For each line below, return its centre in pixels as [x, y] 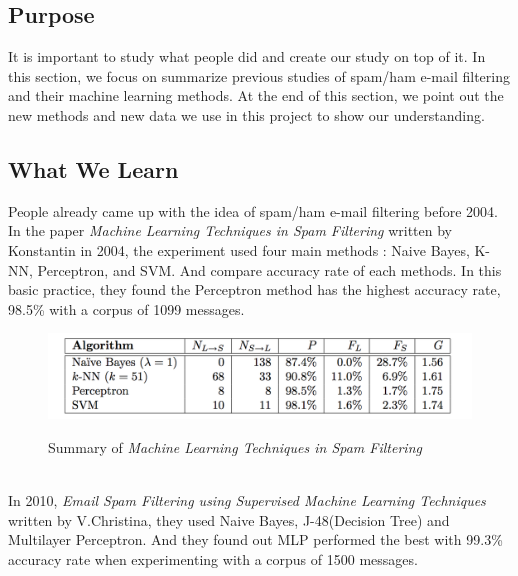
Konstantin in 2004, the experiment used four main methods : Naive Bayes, [239, 249]
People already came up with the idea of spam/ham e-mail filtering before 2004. [253, 210]
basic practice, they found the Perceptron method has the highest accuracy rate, [254, 289]
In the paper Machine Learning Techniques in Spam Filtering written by [230, 230]
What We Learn [93, 168]
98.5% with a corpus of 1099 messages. [126, 308]
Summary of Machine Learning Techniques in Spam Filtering [235, 447]
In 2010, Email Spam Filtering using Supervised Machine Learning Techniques [247, 500]
